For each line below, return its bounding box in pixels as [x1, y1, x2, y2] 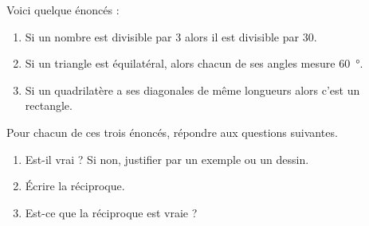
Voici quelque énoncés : [6, 2, 120, 18]
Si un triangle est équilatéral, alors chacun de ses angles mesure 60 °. [25, 55, 363, 72]
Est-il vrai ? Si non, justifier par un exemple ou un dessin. [25, 150, 309, 167]
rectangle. [25, 97, 73, 114]
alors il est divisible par [184, 28, 299, 45]
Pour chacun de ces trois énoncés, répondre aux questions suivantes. [6, 123, 338, 140]
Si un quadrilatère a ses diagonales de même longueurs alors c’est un [25, 81, 360, 98]
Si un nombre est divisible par [25, 28, 172, 45]
